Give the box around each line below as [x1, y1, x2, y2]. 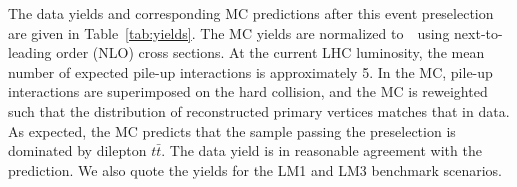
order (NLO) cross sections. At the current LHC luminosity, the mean [56, 42, 485, 63]
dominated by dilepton [8, 140, 147, 161]
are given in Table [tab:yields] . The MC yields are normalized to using [8, 22, 450, 43]
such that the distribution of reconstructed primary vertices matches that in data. [8, 100, 510, 121]
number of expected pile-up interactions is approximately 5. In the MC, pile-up [8, 61, 493, 82]
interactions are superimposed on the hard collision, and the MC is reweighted [8, 81, 488, 102]
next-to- [454, 22, 503, 43]
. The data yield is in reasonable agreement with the [161, 140, 482, 161]
